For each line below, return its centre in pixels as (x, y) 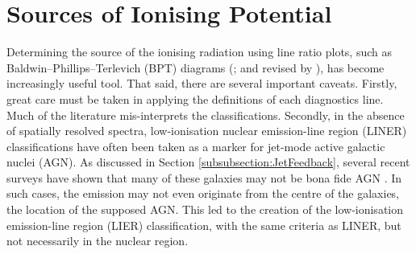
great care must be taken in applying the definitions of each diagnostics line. (195, 98)
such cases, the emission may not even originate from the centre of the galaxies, (203, 193)
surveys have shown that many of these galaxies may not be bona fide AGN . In (204, 177)
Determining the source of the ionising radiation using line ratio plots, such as (200, 52)
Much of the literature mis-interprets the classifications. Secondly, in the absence (206, 115)
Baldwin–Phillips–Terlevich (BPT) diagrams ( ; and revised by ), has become (196, 67)
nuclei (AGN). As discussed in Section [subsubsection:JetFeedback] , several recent (208, 162)
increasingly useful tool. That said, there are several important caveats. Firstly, (202, 83)
